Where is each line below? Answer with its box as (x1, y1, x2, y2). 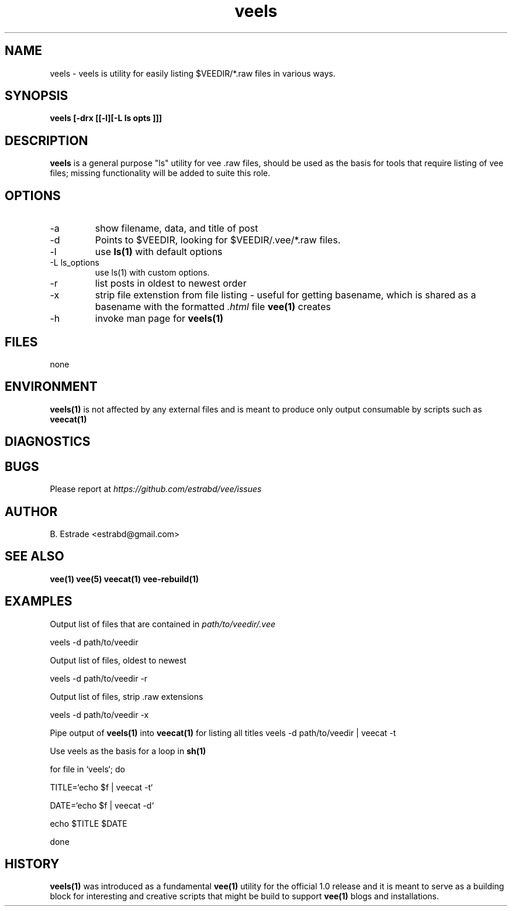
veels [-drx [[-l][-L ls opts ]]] (50, 113, 162, 123)
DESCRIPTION (5, 133, 88, 148)
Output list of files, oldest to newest (50, 655, 186, 665)
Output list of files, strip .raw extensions (50, 691, 203, 702)
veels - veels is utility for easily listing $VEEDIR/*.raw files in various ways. (50, 68, 335, 78)
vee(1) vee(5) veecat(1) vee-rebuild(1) (50, 573, 199, 584)
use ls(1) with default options (95, 246, 223, 258)
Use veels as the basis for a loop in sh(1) (50, 745, 206, 756)
